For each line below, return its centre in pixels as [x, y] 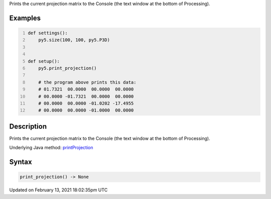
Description [28, 126]
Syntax [21, 162]
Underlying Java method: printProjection [51, 148]
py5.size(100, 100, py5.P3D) [74, 40]
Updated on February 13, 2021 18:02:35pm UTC [58, 190]
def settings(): [48, 33]
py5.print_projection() [68, 68]
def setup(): [44, 61]
